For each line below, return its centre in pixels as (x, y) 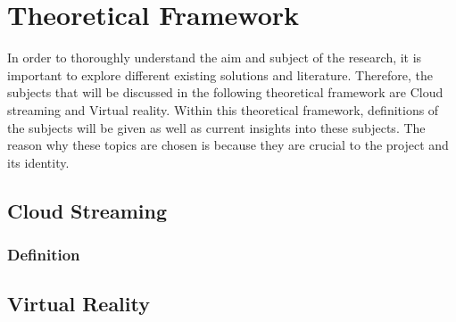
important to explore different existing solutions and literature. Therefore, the (220, 74)
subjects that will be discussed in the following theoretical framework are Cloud (225, 92)
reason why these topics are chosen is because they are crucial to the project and (228, 145)
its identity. (38, 162)
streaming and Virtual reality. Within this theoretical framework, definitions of (223, 109)
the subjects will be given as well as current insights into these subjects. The (216, 127)
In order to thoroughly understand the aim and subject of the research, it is (215, 58)
